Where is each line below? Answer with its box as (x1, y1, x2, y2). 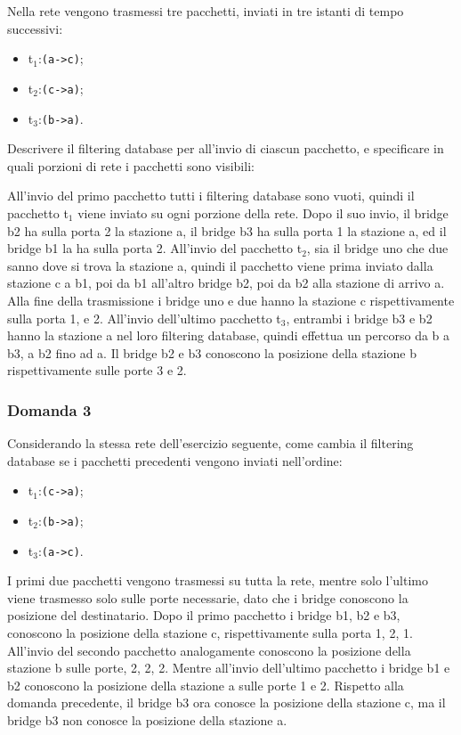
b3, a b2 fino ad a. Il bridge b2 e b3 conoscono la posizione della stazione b (7, 343, 417, 362)
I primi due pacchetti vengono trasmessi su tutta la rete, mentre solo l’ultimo (7, 571, 429, 590)
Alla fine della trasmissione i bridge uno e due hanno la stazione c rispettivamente (7, 290, 455, 309)
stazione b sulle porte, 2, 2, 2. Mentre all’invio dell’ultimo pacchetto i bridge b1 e (7, 658, 450, 677)
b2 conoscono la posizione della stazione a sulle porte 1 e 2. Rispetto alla (7, 675, 404, 694)
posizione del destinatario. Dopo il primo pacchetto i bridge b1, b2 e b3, (7, 606, 400, 625)
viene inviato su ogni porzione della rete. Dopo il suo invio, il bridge (77, 203, 449, 222)
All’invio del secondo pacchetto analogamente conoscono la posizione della (7, 641, 411, 659)
